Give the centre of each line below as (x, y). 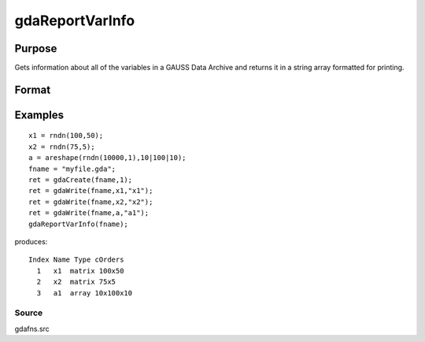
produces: (31, 242)
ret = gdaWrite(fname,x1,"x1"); (91, 191)
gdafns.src (32, 329)
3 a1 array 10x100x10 (85, 293)
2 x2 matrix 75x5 (76, 282)
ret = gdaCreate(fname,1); (81, 180)
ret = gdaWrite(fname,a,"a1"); (89, 213)
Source (29, 313)
